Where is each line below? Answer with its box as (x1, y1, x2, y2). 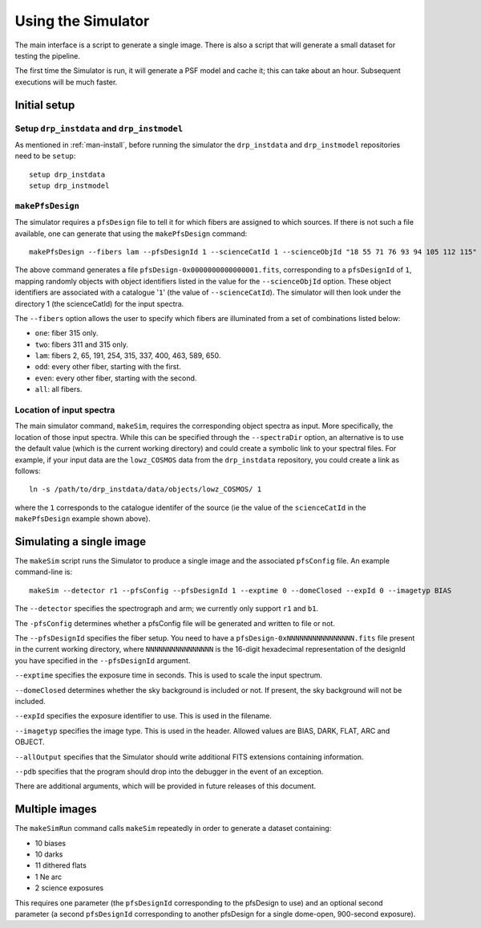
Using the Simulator (14, 12, 150, 30)
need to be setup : (14, 151, 76, 161)
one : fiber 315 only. (34, 328, 99, 338)
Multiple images (14, 803, 98, 816)
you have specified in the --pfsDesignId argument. (14, 655, 191, 665)
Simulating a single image (14, 535, 147, 548)
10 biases (34, 838, 67, 848)
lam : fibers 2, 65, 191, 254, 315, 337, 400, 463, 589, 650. (34, 351, 221, 360)
